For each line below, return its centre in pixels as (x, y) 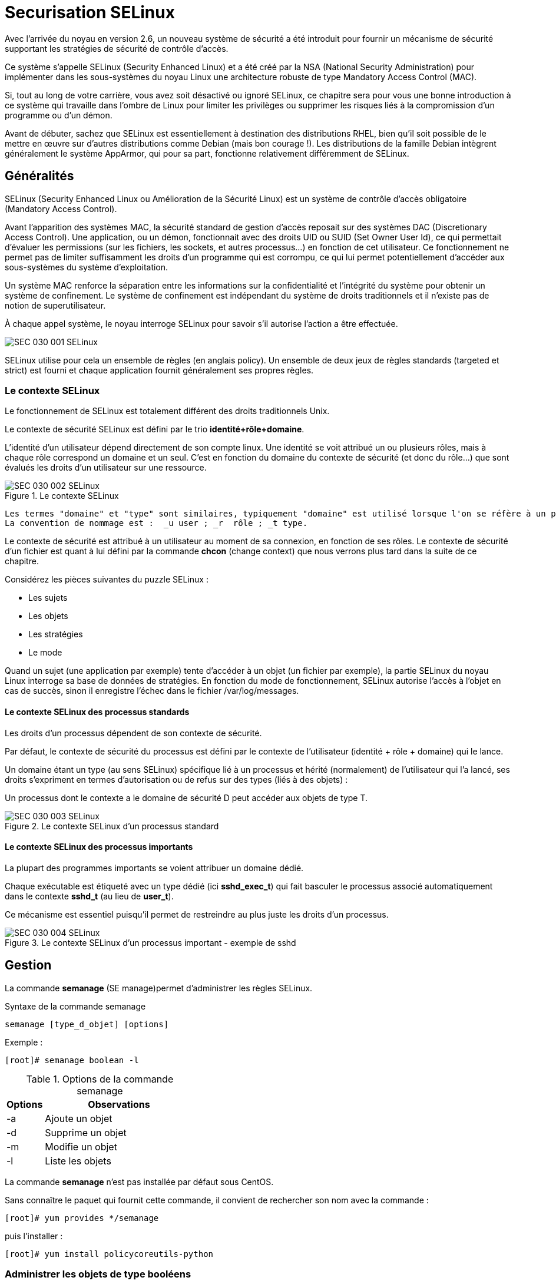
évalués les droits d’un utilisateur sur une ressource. (106, 468)
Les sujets (48, 598)
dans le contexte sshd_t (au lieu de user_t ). (89, 896)
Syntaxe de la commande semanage (75, 1006)
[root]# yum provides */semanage (82, 1218)
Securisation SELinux (90, 12)
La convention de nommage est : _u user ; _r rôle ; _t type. (156, 523)
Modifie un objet (81, 1146)
